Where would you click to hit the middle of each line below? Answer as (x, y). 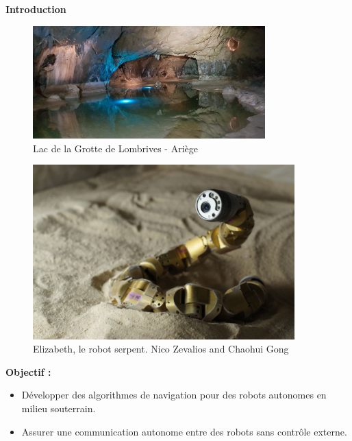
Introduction (36, 9)
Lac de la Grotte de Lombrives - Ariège (115, 148)
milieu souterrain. (59, 408)
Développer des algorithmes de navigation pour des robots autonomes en (174, 395)
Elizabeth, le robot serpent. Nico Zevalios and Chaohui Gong (161, 349)
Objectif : (28, 371)
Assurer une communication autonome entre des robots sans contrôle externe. (184, 431)
